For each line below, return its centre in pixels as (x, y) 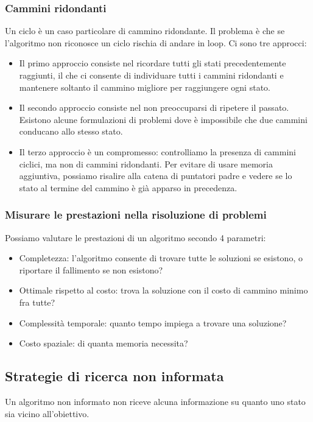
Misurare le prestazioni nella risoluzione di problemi (136, 215)
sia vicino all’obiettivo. (47, 413)
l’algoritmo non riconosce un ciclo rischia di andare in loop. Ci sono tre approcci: (156, 42)
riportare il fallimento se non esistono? (91, 269)
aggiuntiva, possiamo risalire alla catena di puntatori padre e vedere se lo (156, 176)
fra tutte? (37, 302)
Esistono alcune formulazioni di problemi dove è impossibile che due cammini (163, 119)
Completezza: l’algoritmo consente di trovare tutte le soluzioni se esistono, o (161, 258)
